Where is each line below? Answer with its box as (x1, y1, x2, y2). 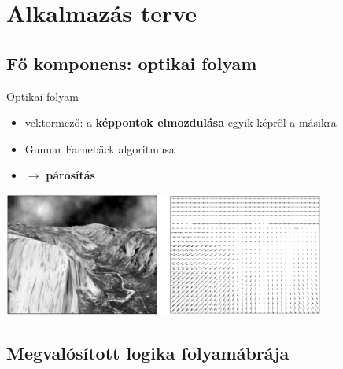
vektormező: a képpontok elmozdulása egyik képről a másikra (24, 114, 337, 131)
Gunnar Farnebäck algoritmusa (24, 140, 175, 157)
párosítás (46, 167, 95, 183)
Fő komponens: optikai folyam (6, 50, 257, 75)
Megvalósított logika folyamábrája (6, 341, 290, 365)
